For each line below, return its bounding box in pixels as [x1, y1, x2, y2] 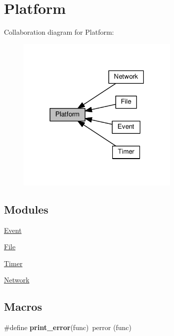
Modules [4, 201, 48, 217]
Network [4, 275, 30, 285]
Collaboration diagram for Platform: [4, 27, 114, 37]
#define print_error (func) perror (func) [4, 322, 131, 333]
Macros [4, 299, 42, 314]
